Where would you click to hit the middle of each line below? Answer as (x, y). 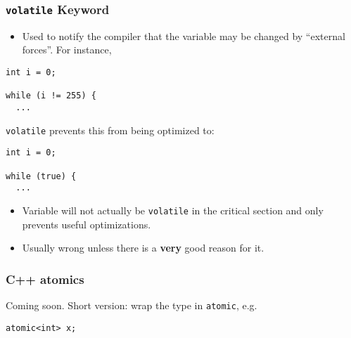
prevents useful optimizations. (87, 224)
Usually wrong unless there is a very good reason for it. (143, 248)
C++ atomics (45, 279)
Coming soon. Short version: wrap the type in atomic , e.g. (132, 305)
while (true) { (41, 176)
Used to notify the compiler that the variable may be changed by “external (184, 35)
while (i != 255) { (51, 96)
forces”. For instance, (67, 50)
